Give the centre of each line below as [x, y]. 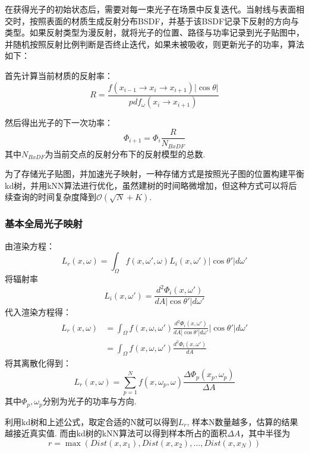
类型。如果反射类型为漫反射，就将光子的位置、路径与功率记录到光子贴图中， [154, 32]
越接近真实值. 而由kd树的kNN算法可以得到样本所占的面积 [116, 433]
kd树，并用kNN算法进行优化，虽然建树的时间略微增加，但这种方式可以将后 [151, 185]
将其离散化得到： [38, 362]
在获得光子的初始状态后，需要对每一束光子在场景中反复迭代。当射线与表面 [150, 9]
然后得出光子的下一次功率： [59, 123]
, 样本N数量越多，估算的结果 [242, 421]
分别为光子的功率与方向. [89, 401]
